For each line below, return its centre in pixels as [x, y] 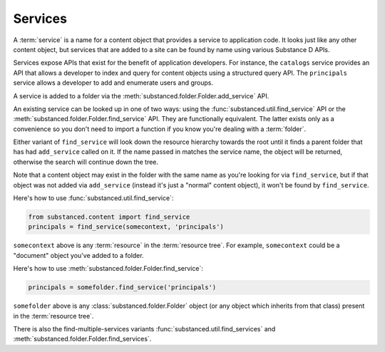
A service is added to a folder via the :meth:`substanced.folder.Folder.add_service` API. [141, 95]
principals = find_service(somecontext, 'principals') [126, 227]
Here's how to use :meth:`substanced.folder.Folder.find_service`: [108, 269]
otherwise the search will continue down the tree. [86, 162]
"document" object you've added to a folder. [78, 255]
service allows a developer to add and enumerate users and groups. [113, 83]
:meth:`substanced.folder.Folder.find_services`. [82, 339]
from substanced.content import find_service [109, 217]
